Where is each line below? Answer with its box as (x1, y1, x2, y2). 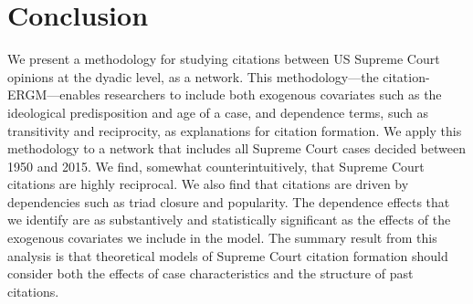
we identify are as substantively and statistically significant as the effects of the (7, 210, 451, 229)
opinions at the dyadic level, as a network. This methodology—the (7, 67, 379, 86)
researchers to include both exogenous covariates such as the (104, 85, 442, 104)
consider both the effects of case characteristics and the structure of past (7, 264, 414, 283)
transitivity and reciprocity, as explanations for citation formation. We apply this (7, 121, 462, 140)
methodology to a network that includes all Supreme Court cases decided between (7, 139, 466, 158)
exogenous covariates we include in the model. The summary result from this (7, 228, 437, 247)
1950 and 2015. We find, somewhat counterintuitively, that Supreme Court (7, 156, 425, 175)
